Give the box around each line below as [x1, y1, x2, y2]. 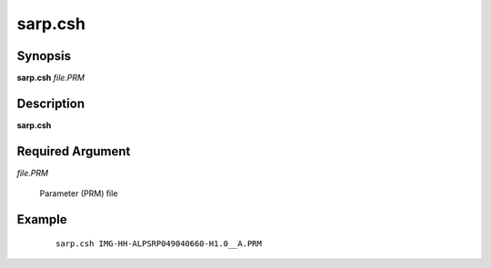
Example [16, 212, 67, 227]
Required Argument [16, 144, 131, 159]
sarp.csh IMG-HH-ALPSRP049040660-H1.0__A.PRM [55, 238, 263, 249]
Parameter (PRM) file [39, 188, 118, 199]
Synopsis [16, 48, 72, 64]
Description [16, 95, 85, 111]
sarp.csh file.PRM [16, 73, 85, 84]
